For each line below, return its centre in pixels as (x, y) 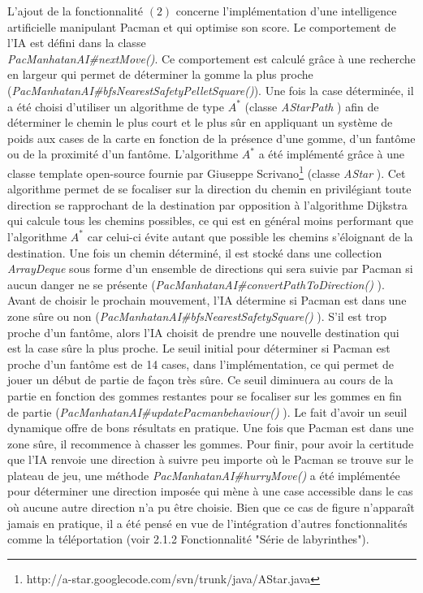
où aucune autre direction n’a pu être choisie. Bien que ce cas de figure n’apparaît (211, 507)
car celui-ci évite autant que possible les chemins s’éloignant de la (250, 236)
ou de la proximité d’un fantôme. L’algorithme (123, 154)
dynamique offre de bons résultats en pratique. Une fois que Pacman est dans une (211, 428)
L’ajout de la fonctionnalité (76, 11)
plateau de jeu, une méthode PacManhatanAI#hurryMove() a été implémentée (204, 475)
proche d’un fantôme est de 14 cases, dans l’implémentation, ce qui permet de (201, 364)
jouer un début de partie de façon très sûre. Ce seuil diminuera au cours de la (201, 380)
